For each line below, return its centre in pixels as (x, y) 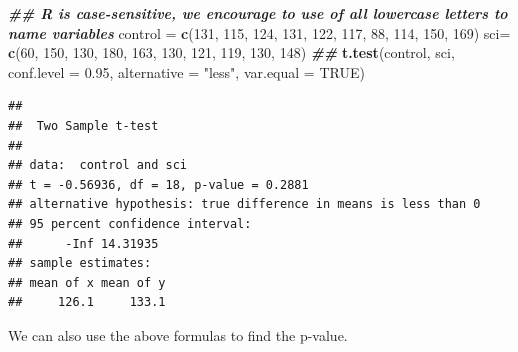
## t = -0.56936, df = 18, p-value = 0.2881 (158, 184)
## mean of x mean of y (87, 282)
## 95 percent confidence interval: (130, 223)
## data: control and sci (97, 165)
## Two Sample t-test (83, 125)
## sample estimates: (80, 263)
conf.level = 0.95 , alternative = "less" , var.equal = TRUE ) (186, 71)
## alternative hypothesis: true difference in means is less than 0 (244, 204)
